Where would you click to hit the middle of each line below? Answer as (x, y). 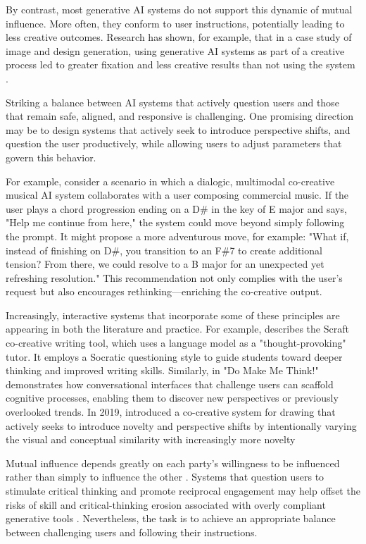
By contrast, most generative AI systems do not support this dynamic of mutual (179, 9)
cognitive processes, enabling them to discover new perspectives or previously (172, 398)
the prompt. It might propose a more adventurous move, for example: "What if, (177, 236)
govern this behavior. (51, 157)
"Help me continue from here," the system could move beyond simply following (175, 222)
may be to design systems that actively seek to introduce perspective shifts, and (178, 129)
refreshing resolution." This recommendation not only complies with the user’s (174, 277)
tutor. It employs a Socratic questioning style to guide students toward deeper (174, 356)
